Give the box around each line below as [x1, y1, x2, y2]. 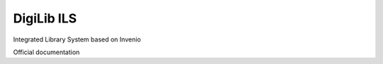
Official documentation [13, 48, 80, 56]
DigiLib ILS [13, 11, 77, 26]
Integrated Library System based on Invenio [13, 35, 141, 44]
